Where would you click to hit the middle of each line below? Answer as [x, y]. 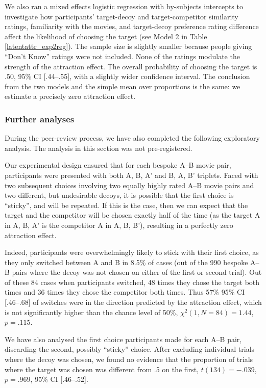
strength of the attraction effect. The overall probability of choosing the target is [131, 66]
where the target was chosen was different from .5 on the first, [102, 369]
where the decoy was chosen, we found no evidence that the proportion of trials [129, 359]
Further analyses [40, 119]
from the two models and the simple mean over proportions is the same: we [123, 86]
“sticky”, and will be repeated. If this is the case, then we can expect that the [126, 205]
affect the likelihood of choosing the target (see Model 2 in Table [106, 36]
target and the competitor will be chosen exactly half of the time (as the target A [132, 215]
